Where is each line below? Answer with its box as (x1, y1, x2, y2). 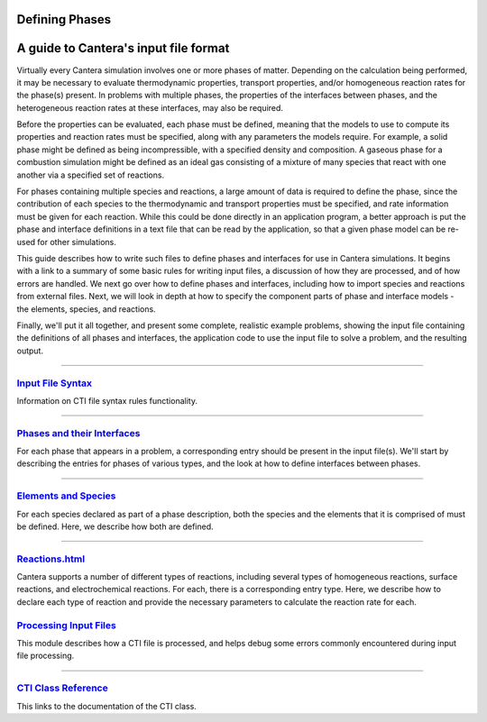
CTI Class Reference (16, 681, 108, 694)
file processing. (16, 650, 75, 662)
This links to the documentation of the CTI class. (16, 700, 198, 711)
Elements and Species (16, 489, 116, 502)
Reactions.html (16, 553, 86, 565)
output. (16, 345, 44, 356)
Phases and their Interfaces (16, 426, 141, 439)
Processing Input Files (16, 618, 116, 631)
